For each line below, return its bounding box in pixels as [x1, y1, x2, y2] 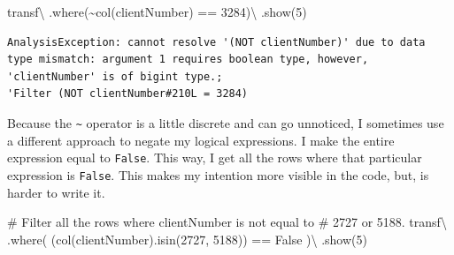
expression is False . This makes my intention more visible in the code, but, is [7, 165, 429, 184]
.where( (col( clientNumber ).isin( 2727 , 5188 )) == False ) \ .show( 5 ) [7, 229, 367, 248]
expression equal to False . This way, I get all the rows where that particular [7, 148, 422, 167]
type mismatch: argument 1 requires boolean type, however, [7, 53, 369, 66]
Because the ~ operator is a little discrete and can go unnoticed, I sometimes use [7, 113, 444, 131]
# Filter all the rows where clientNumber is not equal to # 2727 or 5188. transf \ [7, 213, 447, 231]
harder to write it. [7, 183, 105, 201]
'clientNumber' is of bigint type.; [7, 70, 223, 83]
